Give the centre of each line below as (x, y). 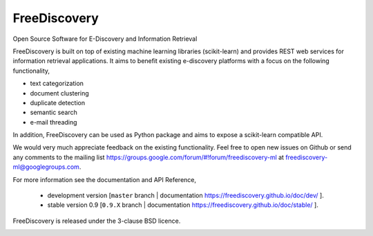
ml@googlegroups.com (46, 167)
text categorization (57, 84)
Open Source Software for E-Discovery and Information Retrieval (105, 39)
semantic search (54, 112)
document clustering (59, 93)
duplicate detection (58, 102)
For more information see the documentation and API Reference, (105, 179)
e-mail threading (54, 122)
